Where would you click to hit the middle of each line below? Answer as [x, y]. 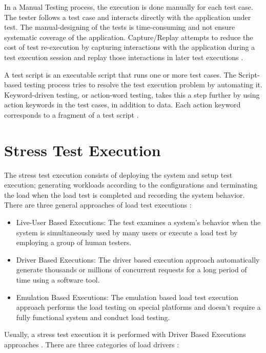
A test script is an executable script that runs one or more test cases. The [120, 74]
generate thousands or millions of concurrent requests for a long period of [131, 270]
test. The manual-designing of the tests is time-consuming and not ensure [120, 27]
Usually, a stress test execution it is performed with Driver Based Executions [125, 334]
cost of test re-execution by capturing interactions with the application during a [130, 47]
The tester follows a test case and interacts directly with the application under [128, 17]
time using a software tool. [58, 280]
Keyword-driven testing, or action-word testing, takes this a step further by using [132, 94]
